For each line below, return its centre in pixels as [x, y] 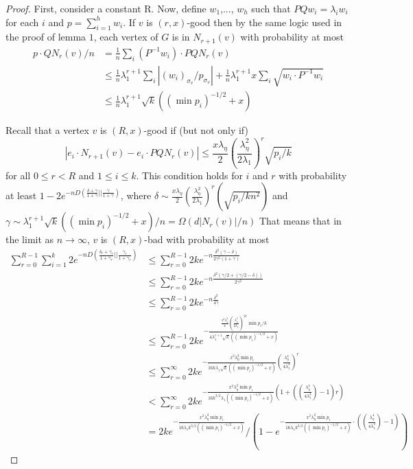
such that [271, 8]
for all [18, 175]
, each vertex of [126, 37]
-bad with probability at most [207, 239]
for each [22, 22]
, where [136, 195]
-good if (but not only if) [196, 130]
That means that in [300, 221]
